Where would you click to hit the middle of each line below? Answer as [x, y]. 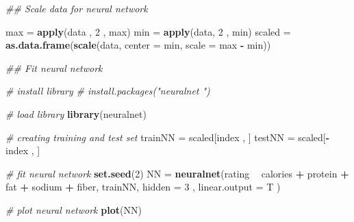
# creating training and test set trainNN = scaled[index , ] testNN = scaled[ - [168, 137]
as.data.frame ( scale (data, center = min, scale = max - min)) [138, 45]
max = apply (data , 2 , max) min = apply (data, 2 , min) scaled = [148, 31]
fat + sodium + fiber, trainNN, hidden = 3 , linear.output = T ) [143, 187]
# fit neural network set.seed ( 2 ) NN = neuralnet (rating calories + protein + [177, 173]
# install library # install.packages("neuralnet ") [108, 91]
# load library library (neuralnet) [76, 113]
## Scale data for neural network [77, 8]
